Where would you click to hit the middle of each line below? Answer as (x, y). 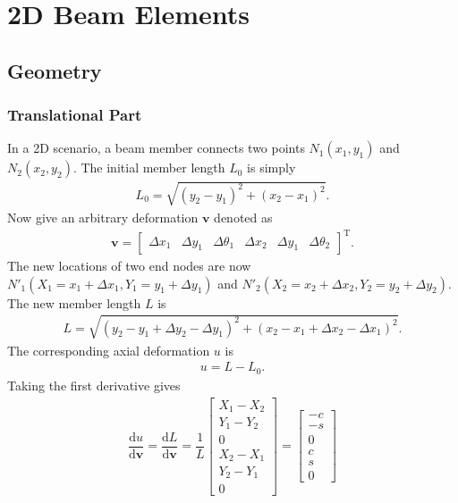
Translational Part (75, 115)
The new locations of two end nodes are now (129, 266)
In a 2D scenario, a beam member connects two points (156, 148)
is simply (271, 168)
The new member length (74, 302)
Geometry (55, 70)
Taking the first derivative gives (94, 385)
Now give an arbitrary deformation (103, 217)
